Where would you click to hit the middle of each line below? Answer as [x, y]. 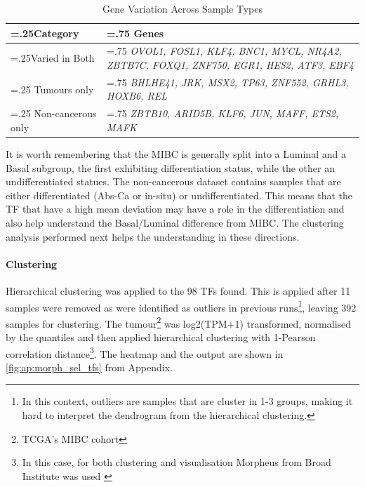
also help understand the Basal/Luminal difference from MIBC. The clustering [175, 222]
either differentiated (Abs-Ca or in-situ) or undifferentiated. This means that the [179, 195]
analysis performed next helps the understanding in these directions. [153, 236]
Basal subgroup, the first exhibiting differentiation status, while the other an [170, 167]
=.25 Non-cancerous [54, 113]
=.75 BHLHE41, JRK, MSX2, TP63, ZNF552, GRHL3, [228, 82]
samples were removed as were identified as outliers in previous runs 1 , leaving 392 [181, 306]
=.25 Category [45, 33]
